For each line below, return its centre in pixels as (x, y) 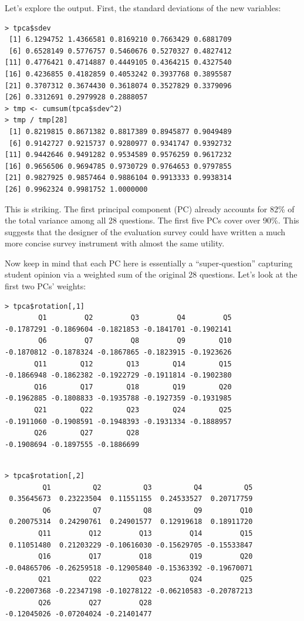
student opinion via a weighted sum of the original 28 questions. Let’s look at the (151, 274)
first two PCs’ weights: (45, 286)
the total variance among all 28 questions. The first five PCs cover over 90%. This (152, 220)
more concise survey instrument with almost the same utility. (115, 243)
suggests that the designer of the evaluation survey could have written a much (145, 231)
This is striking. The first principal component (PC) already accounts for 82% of (150, 208)
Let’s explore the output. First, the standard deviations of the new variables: (143, 8)
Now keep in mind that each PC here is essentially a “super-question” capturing (149, 263)
